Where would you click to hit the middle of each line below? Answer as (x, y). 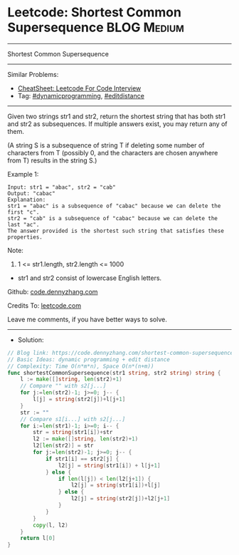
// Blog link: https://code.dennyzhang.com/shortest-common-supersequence (121, 353)
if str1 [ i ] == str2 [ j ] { (82, 459)
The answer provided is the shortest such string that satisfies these (116, 231)
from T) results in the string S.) (52, 160)
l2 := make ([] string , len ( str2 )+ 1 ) (86, 439)
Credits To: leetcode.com (44, 305)
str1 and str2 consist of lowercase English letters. (90, 278)
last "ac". (23, 224)
